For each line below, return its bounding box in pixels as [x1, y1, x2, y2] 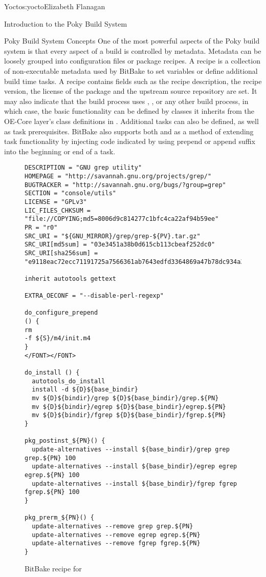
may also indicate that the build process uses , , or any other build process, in [4, 95, 249, 106]
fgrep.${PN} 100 [25, 488, 80, 496]
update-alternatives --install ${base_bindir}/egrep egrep [32, 463, 237, 470]
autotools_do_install [32, 377, 105, 385]
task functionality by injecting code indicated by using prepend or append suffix [4, 136, 255, 147]
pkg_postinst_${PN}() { [25, 437, 105, 445]
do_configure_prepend [25, 309, 98, 317]
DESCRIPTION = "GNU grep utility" [25, 164, 142, 172]
